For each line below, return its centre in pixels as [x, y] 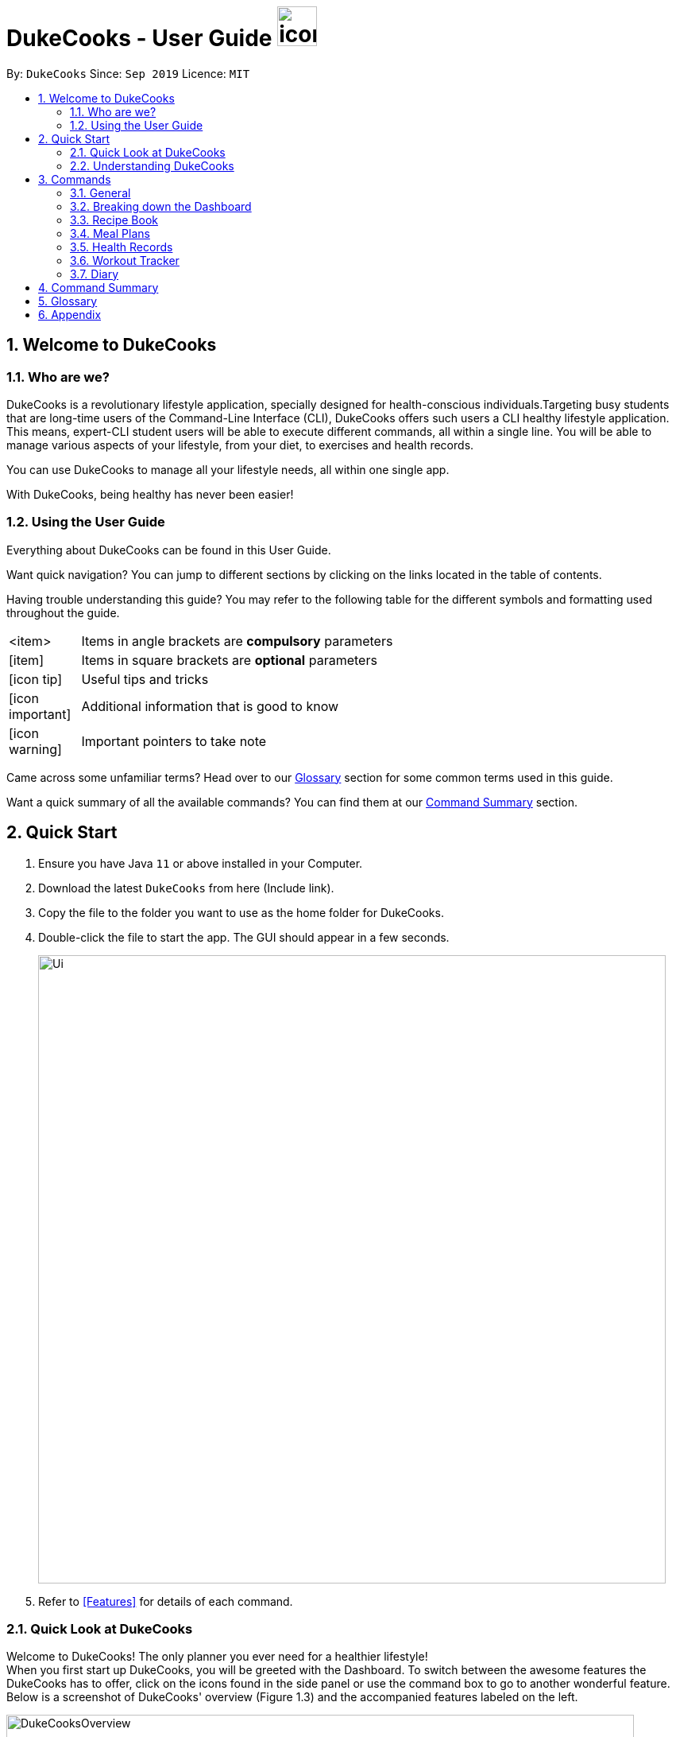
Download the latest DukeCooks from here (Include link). [186, 888]
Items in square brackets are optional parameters [229, 660]
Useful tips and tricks [145, 679]
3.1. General [100, 192]
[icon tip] [35, 679]
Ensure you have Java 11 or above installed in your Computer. [201, 863]
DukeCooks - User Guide [139, 38]
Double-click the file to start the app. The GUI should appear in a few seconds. [244, 937]
